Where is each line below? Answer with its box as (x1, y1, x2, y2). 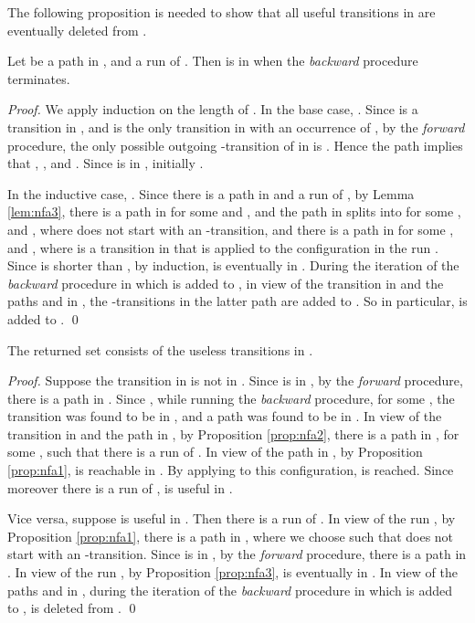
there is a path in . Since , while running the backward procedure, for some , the (7, 388, 455, 407)
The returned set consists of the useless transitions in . (7, 340, 313, 359)
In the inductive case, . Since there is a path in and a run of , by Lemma (7, 184, 415, 203)
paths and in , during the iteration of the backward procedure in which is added (7, 580, 452, 599)
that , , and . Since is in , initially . (7, 153, 204, 173)
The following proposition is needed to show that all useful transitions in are (7, 3, 436, 21)
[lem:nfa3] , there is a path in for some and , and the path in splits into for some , (7, 202, 461, 221)
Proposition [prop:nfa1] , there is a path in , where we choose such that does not (7, 526, 454, 545)
